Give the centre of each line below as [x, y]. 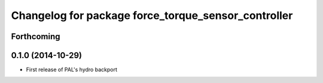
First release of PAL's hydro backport [72, 70]
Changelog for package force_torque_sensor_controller [152, 15]
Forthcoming [36, 36]
